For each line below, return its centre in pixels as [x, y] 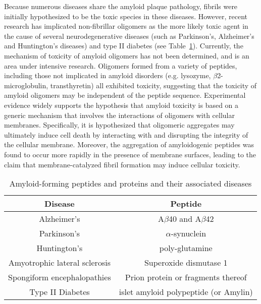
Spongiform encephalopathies [60, 277]
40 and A [185, 219]
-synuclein [189, 233]
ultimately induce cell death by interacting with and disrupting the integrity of [126, 134]
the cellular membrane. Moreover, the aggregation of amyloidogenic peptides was [129, 144]
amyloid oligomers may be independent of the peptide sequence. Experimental [125, 95]
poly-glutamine [186, 248]
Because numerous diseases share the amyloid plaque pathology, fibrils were [121, 6]
